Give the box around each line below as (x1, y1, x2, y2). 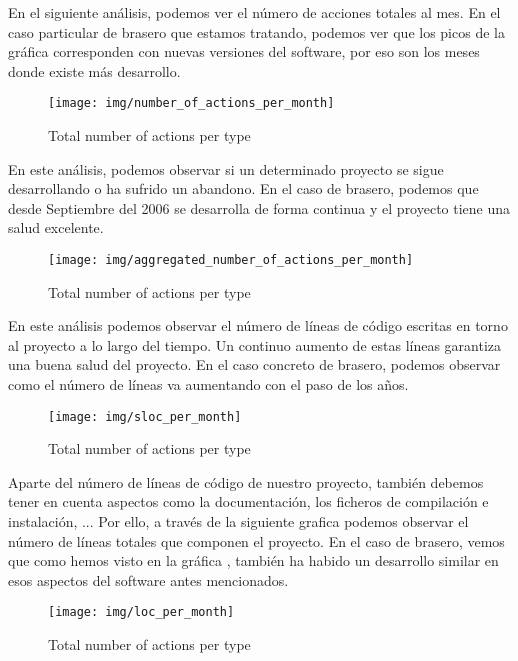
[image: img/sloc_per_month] (48, 409, 242, 424)
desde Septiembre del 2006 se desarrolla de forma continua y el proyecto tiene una (8, 197, 511, 218)
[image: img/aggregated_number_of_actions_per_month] (48, 253, 414, 267)
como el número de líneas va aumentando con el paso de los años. (8, 374, 409, 395)
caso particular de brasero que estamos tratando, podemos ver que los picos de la (8, 21, 505, 42)
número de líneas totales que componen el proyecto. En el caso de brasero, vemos (8, 530, 505, 551)
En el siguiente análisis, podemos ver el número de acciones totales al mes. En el (8, 2, 501, 22)
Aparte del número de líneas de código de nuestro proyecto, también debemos (8, 471, 484, 492)
